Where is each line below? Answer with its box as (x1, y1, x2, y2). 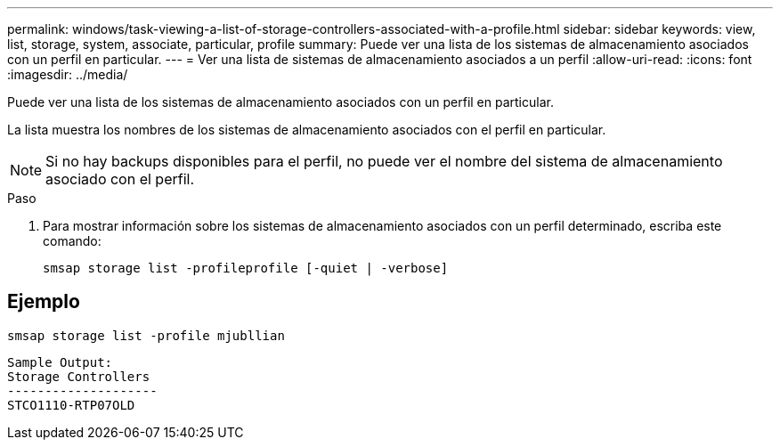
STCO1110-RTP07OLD (7, 397, 135, 412)
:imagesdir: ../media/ (7, 67, 128, 82)
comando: (43, 233, 102, 248)
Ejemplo (7, 290, 80, 313)
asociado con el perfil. (45, 170, 195, 188)
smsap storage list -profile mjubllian (7, 328, 285, 343)
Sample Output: (7, 354, 113, 370)
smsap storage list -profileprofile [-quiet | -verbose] (43, 261, 449, 275)
